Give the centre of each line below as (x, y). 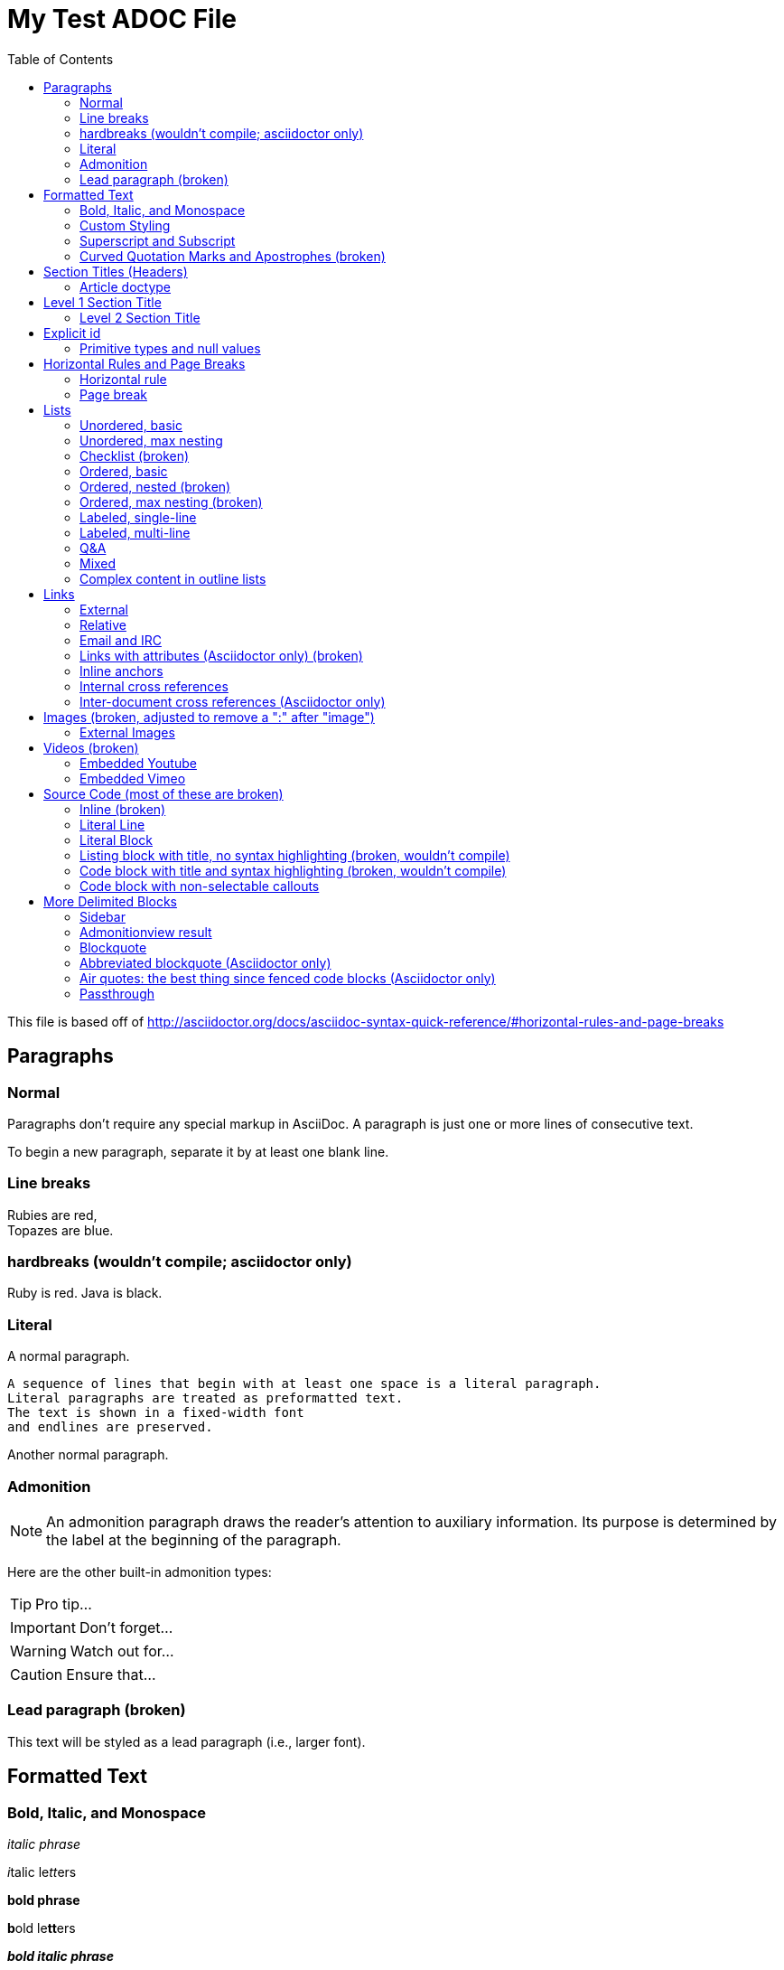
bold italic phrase (61, 1956)
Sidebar (103, 916)
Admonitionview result (146, 932)
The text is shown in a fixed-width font (156, 1413)
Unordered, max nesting (151, 440)
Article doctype (126, 286)
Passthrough (117, 993)
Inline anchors (121, 671)
